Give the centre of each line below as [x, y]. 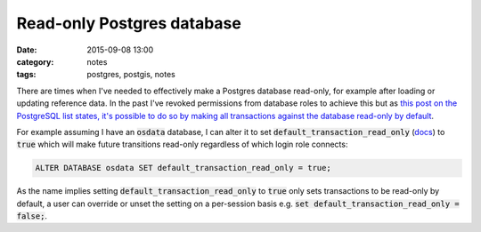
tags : [26, 75]
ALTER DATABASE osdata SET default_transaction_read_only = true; [183, 168]
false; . [32, 216]
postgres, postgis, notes [131, 75]
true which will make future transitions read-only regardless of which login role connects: [182, 144]
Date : [27, 50]
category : [35, 61]
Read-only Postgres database [129, 23]
